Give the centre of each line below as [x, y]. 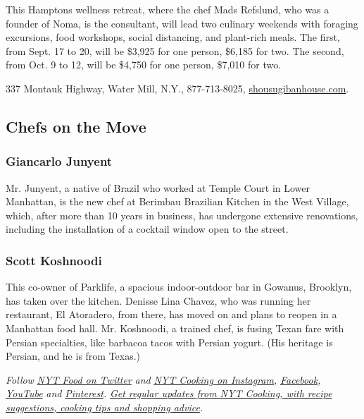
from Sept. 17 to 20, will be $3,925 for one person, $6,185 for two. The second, [175, 50]
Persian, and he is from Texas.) [73, 356]
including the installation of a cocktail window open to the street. [147, 229]
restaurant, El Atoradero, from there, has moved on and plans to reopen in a [171, 314]
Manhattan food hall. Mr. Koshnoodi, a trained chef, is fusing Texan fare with [175, 328]
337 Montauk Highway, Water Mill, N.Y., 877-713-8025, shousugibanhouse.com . [177, 88]
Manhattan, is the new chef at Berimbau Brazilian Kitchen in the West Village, [177, 201]
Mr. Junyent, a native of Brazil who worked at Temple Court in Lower [158, 187]
